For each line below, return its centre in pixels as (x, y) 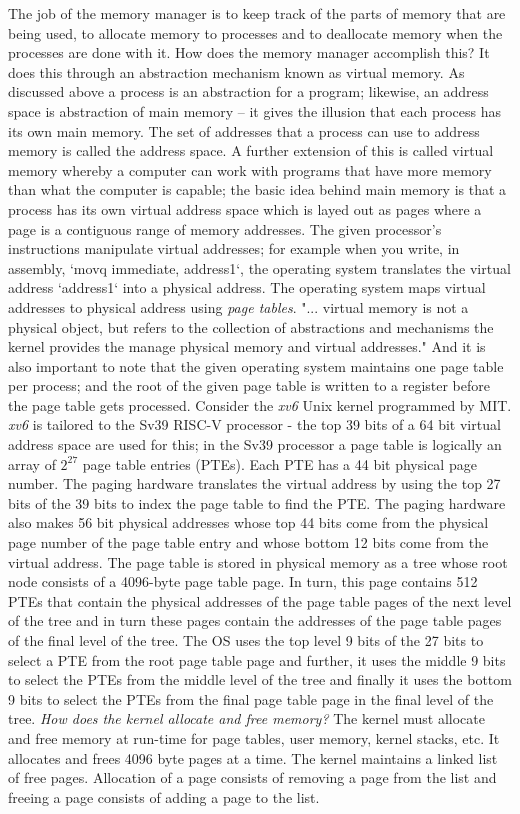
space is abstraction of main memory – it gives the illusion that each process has (255, 110)
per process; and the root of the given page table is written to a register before (249, 385)
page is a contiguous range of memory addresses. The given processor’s (225, 228)
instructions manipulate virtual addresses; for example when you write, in (234, 248)
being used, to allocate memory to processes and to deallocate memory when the (255, 32)
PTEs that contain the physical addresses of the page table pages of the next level (260, 600)
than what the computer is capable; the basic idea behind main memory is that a (257, 189)
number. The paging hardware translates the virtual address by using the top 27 (254, 483)
